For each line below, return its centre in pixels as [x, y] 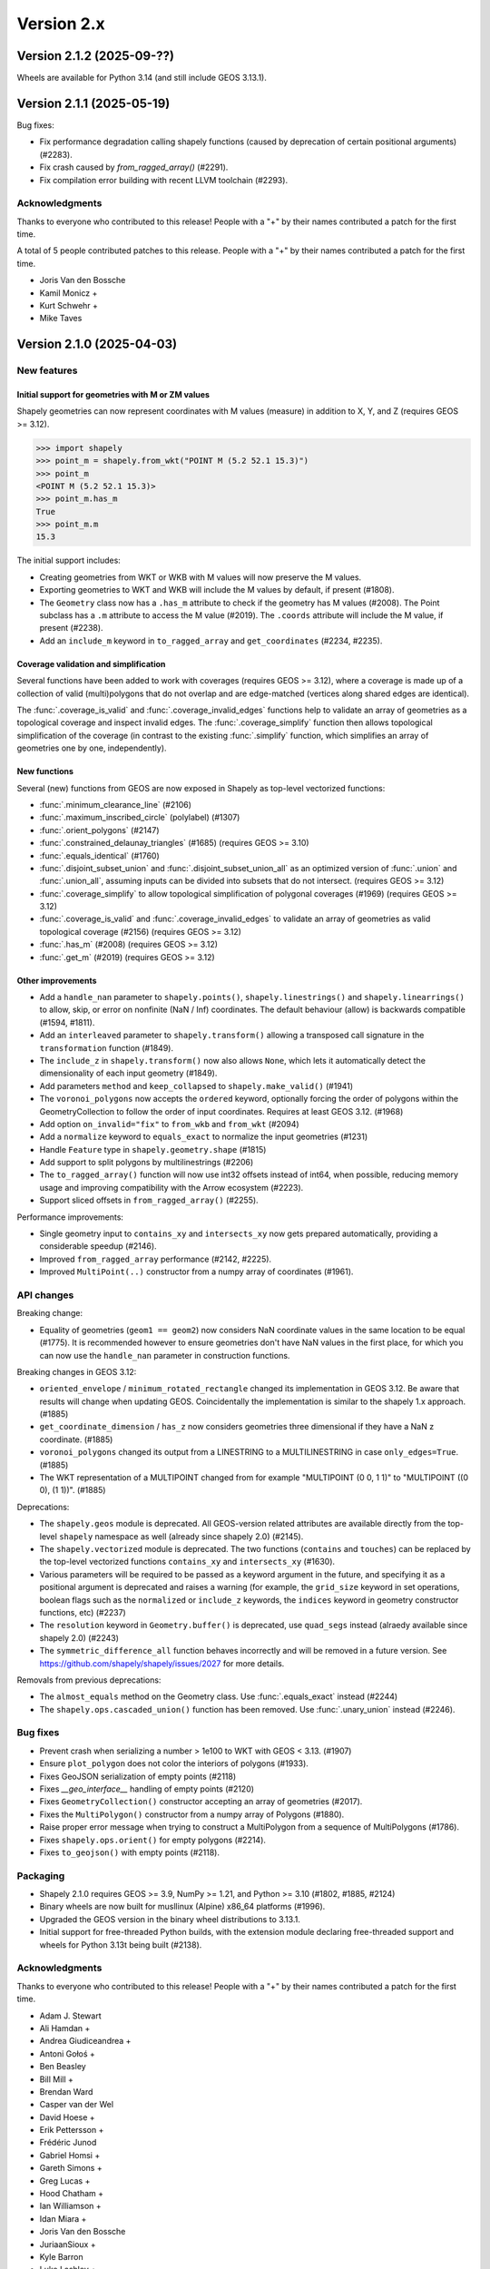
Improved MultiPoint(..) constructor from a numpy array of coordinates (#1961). [196, 1272]
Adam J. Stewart [70, 2016]
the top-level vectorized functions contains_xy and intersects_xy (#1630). [187, 1562]
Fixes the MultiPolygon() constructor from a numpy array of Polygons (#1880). [192, 1814]
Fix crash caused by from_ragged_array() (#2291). [134, 167]
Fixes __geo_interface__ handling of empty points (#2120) [147, 1789]
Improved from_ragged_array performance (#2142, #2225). [156, 1259]
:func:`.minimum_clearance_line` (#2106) [116, 804]
